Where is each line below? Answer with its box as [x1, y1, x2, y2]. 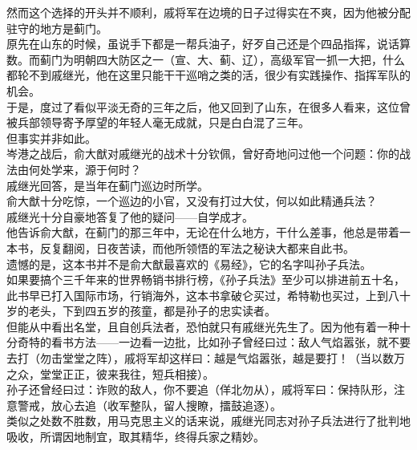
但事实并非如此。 [6, 129, 96, 146]
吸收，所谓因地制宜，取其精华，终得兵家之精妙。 [6, 428, 265, 445]
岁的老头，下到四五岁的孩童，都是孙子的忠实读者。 [6, 302, 276, 319]
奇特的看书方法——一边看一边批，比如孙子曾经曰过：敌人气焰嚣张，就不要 [17, 334, 411, 351]
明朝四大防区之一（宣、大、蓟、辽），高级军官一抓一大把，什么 [73, 51, 405, 67]
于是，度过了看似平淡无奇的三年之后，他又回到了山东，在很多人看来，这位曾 [6, 98, 411, 115]
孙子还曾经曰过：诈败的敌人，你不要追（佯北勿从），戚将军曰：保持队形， [6, 381, 394, 398]
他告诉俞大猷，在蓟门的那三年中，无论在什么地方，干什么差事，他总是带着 [6, 224, 399, 241]
